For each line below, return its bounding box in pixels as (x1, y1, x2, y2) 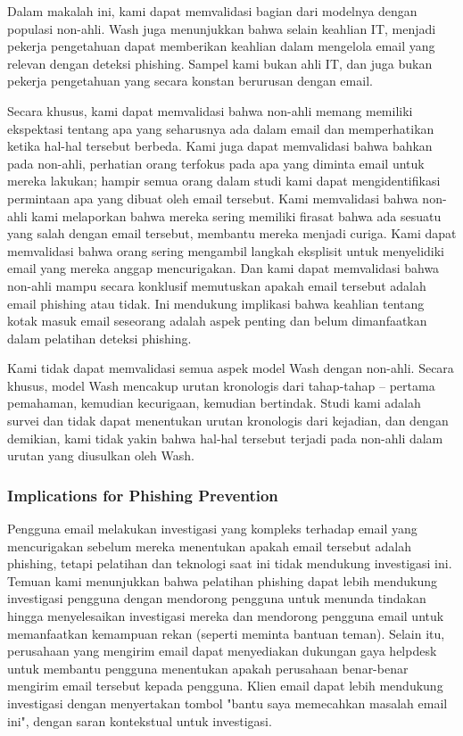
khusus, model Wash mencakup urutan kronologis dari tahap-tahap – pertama (7, 376, 435, 394)
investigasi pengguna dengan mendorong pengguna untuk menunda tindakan (7, 589, 426, 608)
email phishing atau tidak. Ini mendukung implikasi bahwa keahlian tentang (7, 294, 425, 312)
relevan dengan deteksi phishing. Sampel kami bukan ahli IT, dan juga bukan (7, 54, 433, 72)
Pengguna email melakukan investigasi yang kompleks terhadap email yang (7, 519, 418, 538)
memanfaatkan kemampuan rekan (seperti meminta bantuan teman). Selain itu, (7, 624, 445, 642)
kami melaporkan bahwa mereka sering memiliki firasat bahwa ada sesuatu (31, 206, 442, 225)
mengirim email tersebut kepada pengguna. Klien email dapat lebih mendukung (7, 676, 443, 695)
